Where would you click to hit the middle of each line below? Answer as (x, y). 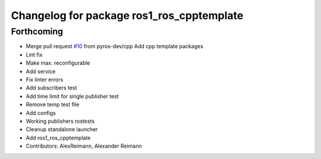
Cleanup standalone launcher (62, 129)
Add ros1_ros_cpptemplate (58, 138)
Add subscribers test (51, 88)
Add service (41, 71)
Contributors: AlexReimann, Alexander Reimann (84, 146)
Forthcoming (37, 31)
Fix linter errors (45, 79)
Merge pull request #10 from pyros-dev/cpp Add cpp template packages (114, 46)
